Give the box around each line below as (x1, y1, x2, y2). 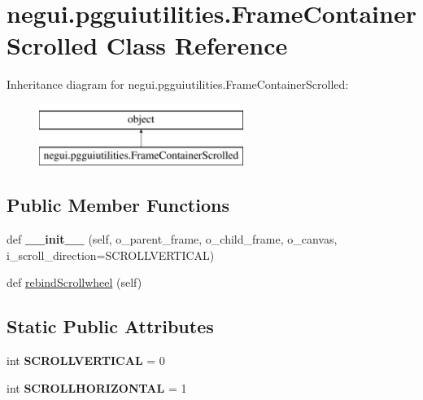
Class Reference (106, 29, 288, 62)
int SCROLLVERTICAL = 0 (7, 352, 165, 369)
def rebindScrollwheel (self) (7, 274, 142, 291)
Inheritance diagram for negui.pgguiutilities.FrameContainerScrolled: (7, 76, 349, 93)
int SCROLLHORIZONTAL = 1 (7, 379, 187, 396)
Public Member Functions (7, 192, 229, 218)
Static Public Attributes (7, 314, 214, 339)
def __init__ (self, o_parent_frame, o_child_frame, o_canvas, (7, 231, 338, 248)
